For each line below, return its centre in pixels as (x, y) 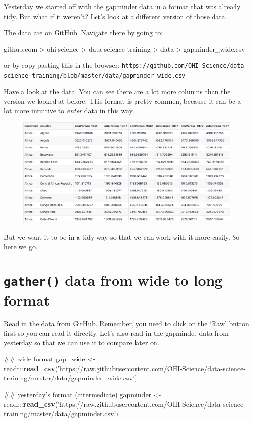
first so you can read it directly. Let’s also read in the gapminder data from (116, 333)
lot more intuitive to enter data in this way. (69, 110)
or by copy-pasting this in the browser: (62, 65)
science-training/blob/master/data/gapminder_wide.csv (95, 76)
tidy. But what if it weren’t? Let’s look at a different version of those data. (116, 16)
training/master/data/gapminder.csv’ (60, 413)
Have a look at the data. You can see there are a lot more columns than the (117, 91)
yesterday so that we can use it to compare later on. (82, 342)
